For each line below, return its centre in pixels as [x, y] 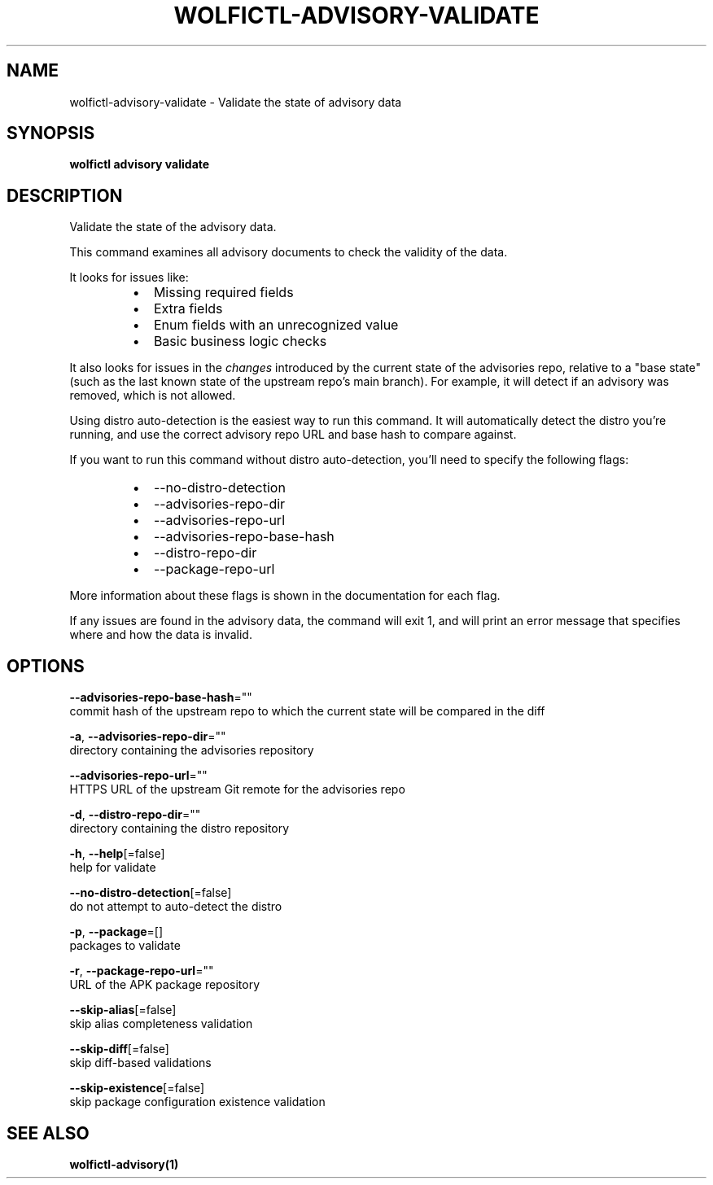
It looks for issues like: [129, 278]
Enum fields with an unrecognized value [276, 325]
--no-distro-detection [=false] [151, 893]
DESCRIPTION [65, 195]
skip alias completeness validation [161, 1024]
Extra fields [188, 309]
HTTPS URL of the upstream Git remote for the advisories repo [237, 789]
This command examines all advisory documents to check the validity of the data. [289, 252]
